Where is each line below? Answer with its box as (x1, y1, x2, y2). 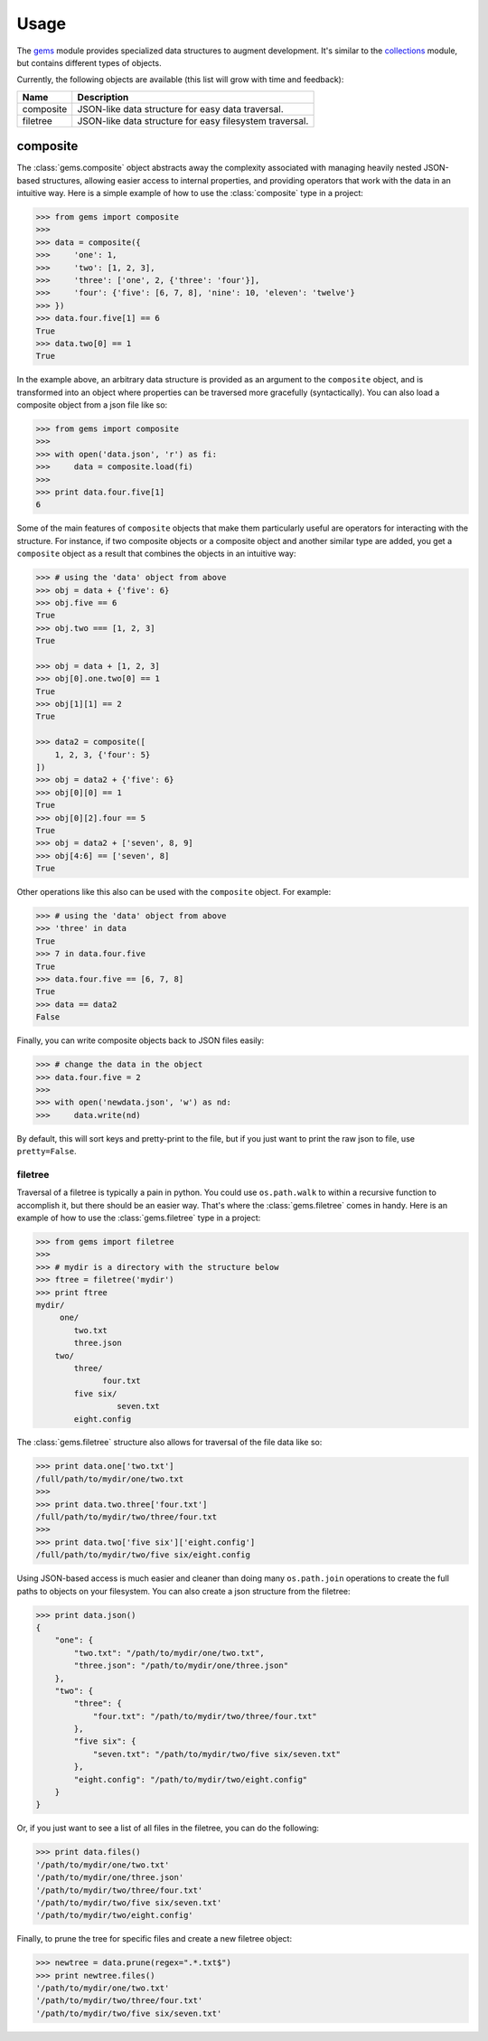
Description (77, 90, 129, 103)
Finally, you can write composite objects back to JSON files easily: (16, 1035, 265, 1046)
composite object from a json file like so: (16, 400, 168, 410)
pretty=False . (16, 1146, 77, 1157)
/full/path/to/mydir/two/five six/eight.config (35, 1550, 250, 1560)
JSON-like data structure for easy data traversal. (77, 102, 284, 115)
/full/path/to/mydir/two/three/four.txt (35, 1512, 217, 1522)
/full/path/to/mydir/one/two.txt (35, 1473, 184, 1484)
